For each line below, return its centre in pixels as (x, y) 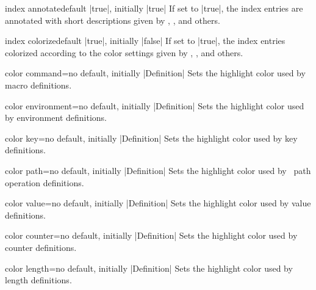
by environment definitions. (56, 118)
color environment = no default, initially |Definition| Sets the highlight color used (155, 105)
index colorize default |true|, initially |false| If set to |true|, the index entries (145, 41)
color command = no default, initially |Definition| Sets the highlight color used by (155, 73)
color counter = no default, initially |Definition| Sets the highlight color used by (151, 235)
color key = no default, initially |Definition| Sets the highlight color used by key (151, 138)
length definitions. (38, 280)
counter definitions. (41, 247)
